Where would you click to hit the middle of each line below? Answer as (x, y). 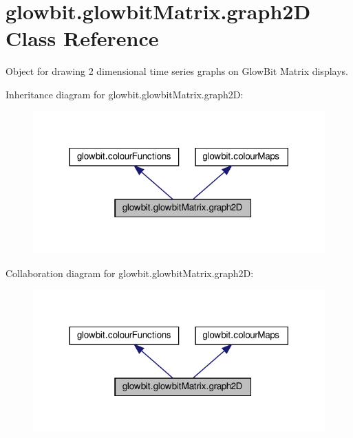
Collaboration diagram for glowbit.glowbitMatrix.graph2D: (130, 273)
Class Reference (82, 38)
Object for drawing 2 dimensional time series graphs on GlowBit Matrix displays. (177, 71)
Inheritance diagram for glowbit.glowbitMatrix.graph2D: (125, 94)
